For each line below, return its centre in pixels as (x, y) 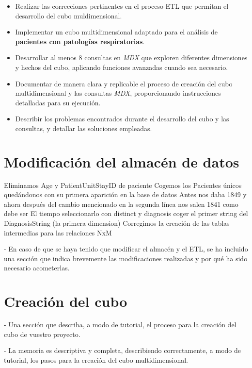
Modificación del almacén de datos (122, 161)
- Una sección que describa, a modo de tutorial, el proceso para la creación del (120, 325)
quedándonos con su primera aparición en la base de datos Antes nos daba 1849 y (125, 194)
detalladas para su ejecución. (58, 102)
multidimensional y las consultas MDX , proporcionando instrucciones (118, 93)
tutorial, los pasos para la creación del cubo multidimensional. (96, 360)
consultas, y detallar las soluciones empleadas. (84, 128)
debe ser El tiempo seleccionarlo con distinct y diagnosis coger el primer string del (126, 213)
